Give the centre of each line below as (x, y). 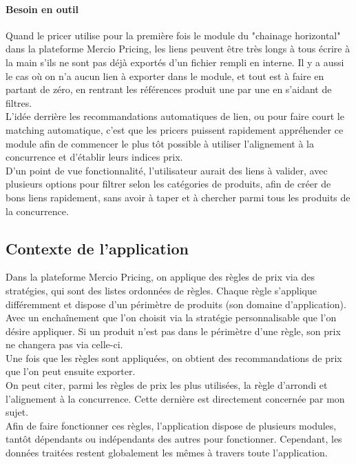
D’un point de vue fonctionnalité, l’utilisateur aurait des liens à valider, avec (167, 170)
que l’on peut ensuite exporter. (71, 371)
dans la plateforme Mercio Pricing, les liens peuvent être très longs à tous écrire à (178, 49)
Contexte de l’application (97, 248)
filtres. (19, 102)
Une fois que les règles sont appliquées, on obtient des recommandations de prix (174, 357)
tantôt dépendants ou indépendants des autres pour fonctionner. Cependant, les (174, 439)
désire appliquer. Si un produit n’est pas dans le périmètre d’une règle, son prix (173, 331)
